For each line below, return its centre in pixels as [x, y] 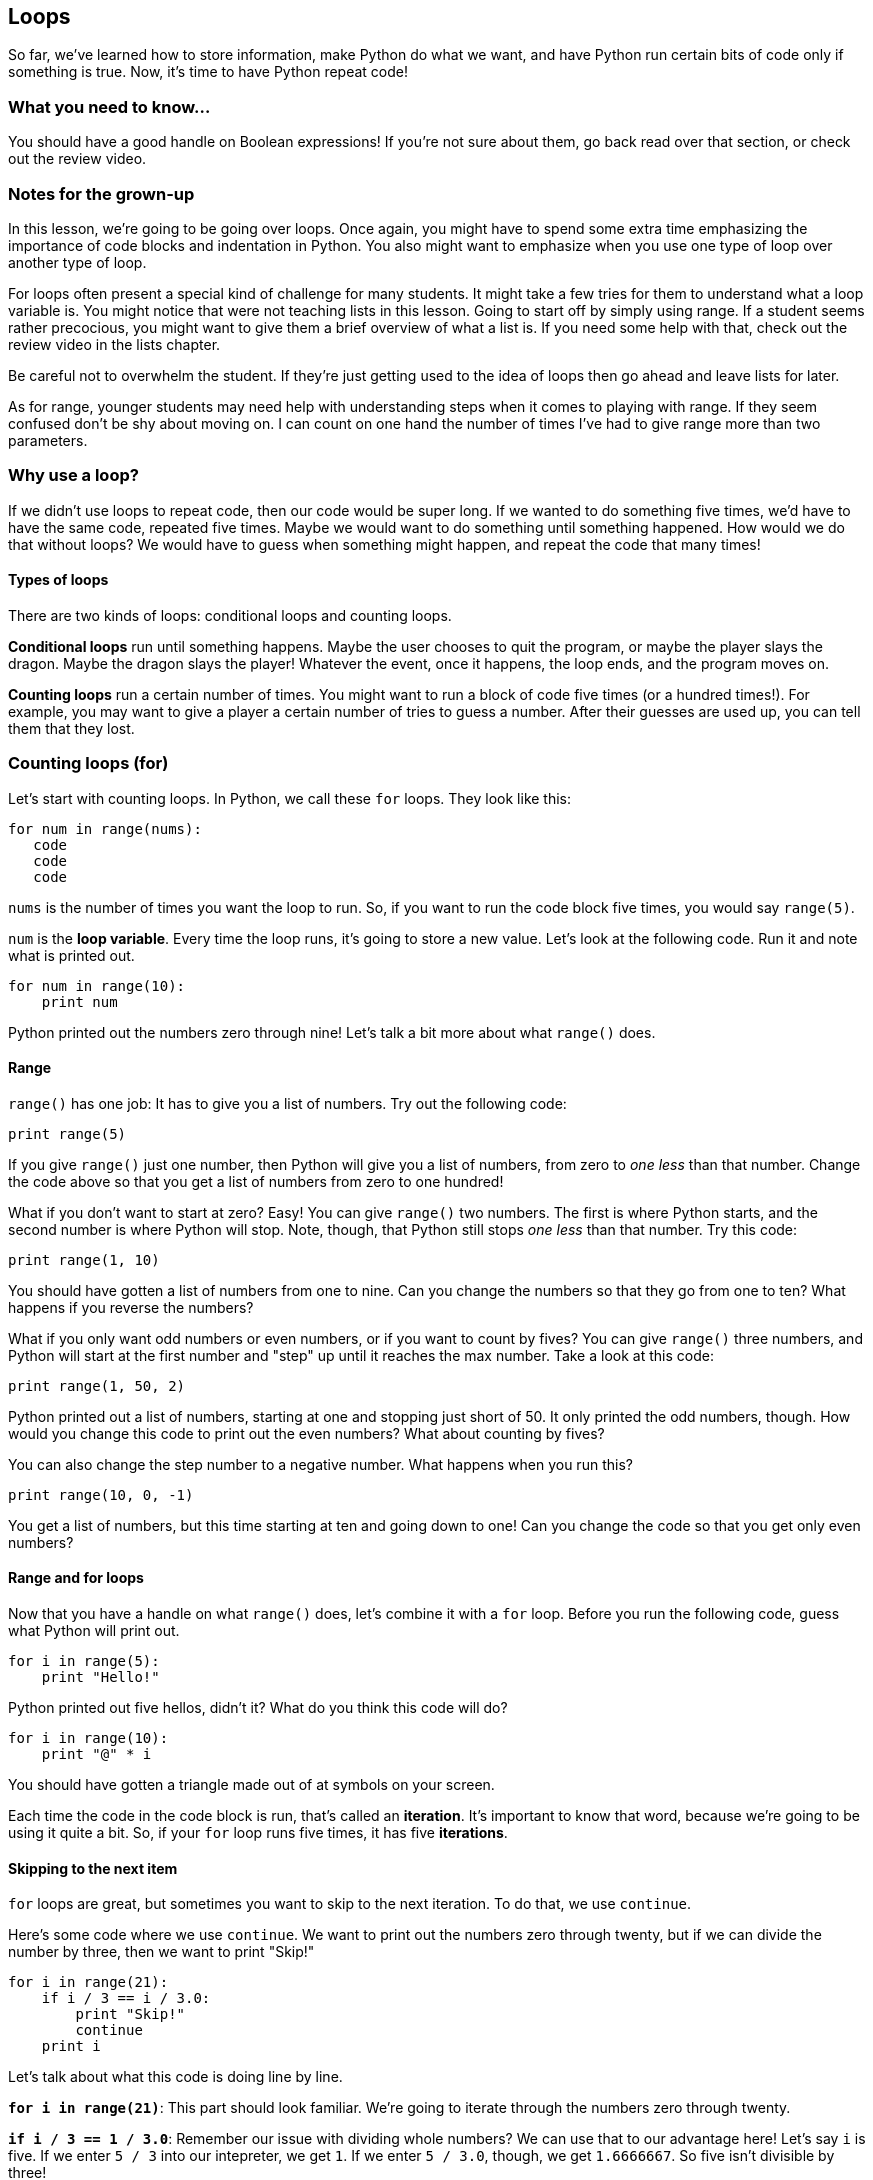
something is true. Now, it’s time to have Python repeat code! [208, 72]
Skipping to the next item [93, 1868]
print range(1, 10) [84, 1259]
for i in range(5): [84, 1661]
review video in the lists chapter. [114, 344]
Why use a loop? [73, 475]
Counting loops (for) [88, 763]
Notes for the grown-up [101, 193]
